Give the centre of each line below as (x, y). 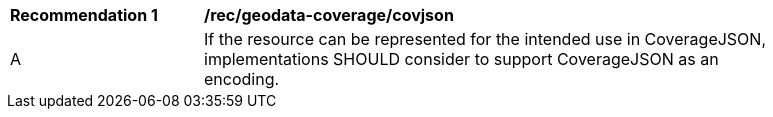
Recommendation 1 (84, 15)
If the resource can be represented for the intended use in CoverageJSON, (485, 39)
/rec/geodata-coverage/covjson (329, 15)
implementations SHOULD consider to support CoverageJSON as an (461, 59)
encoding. (242, 79)
